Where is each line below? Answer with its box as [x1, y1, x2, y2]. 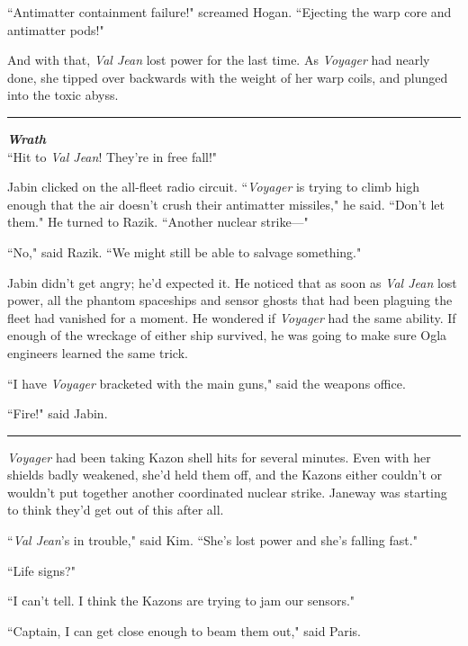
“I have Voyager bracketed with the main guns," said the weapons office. [7, 373, 406, 392]
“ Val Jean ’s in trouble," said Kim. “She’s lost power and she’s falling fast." [7, 531, 418, 550]
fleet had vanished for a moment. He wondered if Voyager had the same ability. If [7, 308, 456, 327]
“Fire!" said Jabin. [7, 404, 108, 423]
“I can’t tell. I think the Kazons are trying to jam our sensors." [7, 591, 355, 610]
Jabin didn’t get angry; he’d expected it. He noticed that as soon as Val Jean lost [7, 273, 457, 292]
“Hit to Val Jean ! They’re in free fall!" [7, 147, 218, 166]
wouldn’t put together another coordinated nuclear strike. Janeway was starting [7, 482, 447, 501]
